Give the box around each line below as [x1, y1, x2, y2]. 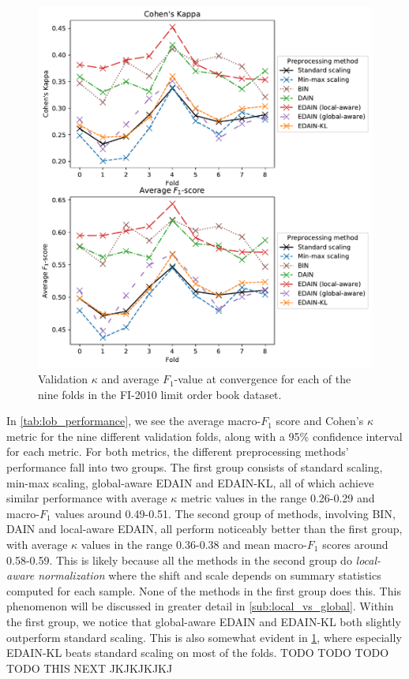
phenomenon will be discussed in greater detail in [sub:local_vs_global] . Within [6, 598, 394, 614]
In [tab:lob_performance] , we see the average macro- [6, 412, 261, 429]
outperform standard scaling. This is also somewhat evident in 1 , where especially [6, 629, 402, 645]
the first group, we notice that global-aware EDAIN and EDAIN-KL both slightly [6, 614, 401, 629]
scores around [322, 536, 388, 553]
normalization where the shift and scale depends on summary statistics [38, 567, 381, 584]
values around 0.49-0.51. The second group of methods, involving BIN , [54, 505, 396, 521]
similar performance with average [6, 490, 167, 506]
